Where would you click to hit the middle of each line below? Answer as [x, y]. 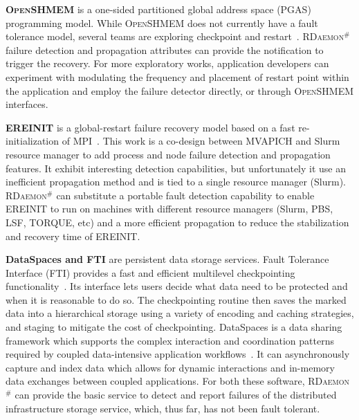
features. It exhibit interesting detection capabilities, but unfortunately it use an [176, 168]
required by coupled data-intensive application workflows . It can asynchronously [178, 354]
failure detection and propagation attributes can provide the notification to [165, 49]
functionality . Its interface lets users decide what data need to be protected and [177, 286]
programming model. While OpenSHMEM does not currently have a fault [162, 22]
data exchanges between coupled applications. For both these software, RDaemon [178, 381]
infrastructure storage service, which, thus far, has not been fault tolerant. [163, 408]
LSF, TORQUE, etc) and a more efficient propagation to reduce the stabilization [177, 222]
